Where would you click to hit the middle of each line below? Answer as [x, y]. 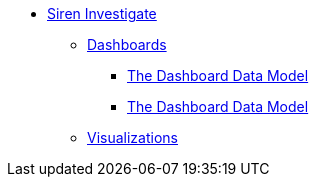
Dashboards [127, 44]
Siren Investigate [102, 13]
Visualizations [132, 137]
